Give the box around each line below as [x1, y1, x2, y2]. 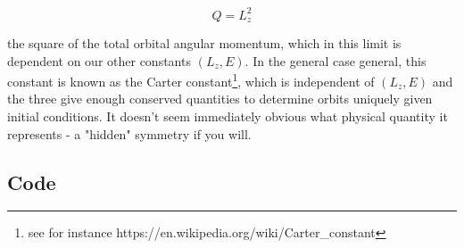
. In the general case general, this [244, 51, 427, 70]
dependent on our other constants [7, 51, 191, 70]
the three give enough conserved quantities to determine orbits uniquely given [7, 89, 433, 108]
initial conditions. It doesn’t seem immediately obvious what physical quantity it [7, 106, 448, 125]
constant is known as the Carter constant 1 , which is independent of [7, 70, 375, 90]
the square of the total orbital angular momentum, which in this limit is [7, 33, 402, 52]
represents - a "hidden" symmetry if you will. [7, 124, 252, 143]
